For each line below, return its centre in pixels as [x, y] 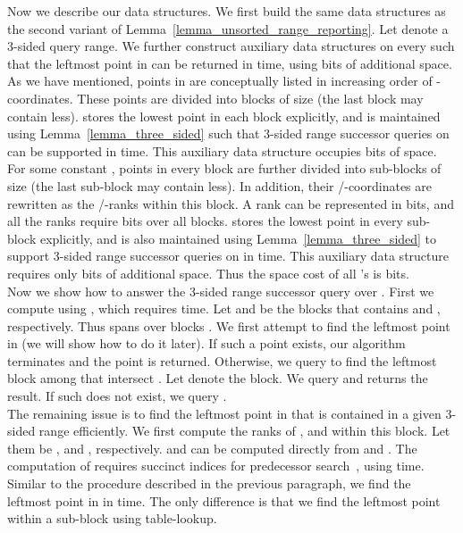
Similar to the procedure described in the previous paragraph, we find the [209, 483]
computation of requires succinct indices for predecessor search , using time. [216, 466]
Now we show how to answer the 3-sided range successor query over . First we [221, 291]
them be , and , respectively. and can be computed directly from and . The [212, 448]
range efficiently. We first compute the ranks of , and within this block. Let [244, 431]
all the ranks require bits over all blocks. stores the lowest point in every [205, 221]
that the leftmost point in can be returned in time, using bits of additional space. [230, 63]
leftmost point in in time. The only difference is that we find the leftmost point [224, 500]
